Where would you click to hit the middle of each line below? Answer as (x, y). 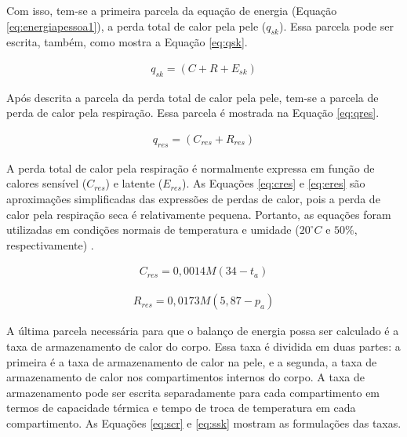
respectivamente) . (50, 244)
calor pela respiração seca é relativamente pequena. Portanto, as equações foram (199, 214)
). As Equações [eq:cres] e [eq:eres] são (273, 183)
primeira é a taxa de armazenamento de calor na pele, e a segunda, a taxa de (192, 361)
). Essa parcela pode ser (336, 25)
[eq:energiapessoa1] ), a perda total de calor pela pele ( (136, 25)
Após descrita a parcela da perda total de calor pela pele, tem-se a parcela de (193, 97)
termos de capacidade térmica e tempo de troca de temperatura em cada (181, 408)
